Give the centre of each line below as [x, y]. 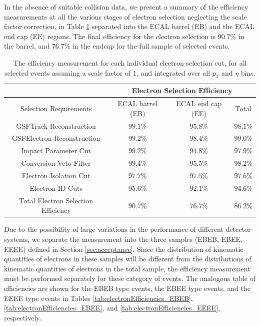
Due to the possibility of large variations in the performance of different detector [127, 229]
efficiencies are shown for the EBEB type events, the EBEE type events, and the [127, 288]
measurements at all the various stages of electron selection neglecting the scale [125, 16]
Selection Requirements [56, 108]
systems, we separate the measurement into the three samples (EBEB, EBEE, [123, 239]
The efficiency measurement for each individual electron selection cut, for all [130, 62]
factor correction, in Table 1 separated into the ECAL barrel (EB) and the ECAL [129, 26]
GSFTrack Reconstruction [56, 125]
